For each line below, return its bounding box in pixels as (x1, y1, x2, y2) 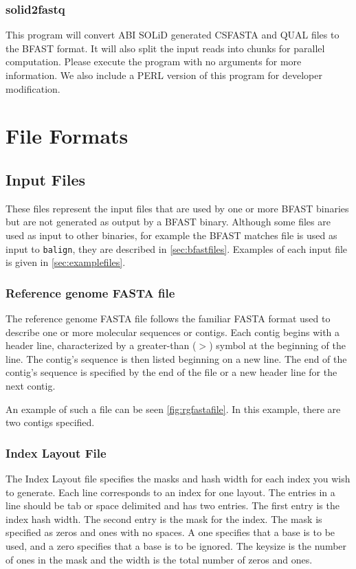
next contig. (5, 378, 56, 392)
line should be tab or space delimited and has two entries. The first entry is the (5, 498, 340, 513)
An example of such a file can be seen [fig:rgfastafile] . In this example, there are (5, 401, 341, 416)
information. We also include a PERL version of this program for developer (5, 68, 322, 82)
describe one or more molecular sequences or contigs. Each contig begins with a (5, 324, 340, 339)
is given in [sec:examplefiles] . (5, 255, 126, 269)
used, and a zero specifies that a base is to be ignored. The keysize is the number (5, 538, 347, 553)
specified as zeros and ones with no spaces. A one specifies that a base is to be (5, 525, 335, 539)
